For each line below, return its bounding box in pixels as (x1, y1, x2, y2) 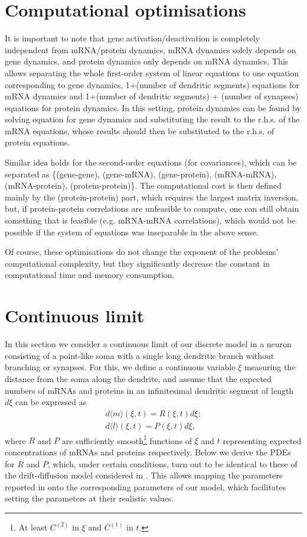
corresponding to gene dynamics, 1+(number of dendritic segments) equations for (5, 78, 299, 90)
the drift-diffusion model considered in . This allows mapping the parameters (5, 469, 283, 481)
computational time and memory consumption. (5, 268, 175, 281)
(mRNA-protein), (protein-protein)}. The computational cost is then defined (5, 179, 282, 192)
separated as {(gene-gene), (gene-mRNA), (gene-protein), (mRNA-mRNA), (5, 167, 277, 180)
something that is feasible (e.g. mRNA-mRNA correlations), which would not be (5, 214, 296, 227)
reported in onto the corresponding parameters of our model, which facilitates (5, 480, 286, 493)
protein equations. (5, 136, 70, 148)
